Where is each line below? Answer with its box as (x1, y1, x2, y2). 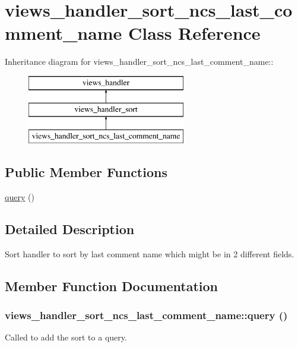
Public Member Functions (5, 163, 167, 181)
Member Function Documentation (5, 276, 218, 295)
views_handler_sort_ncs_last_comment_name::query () (5, 308, 288, 323)
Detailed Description (5, 220, 135, 238)
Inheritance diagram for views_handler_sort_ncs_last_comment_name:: (5, 55, 274, 68)
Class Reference (128, 21, 261, 45)
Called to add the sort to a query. (5, 331, 127, 343)
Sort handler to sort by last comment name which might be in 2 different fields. (5, 247, 294, 260)
